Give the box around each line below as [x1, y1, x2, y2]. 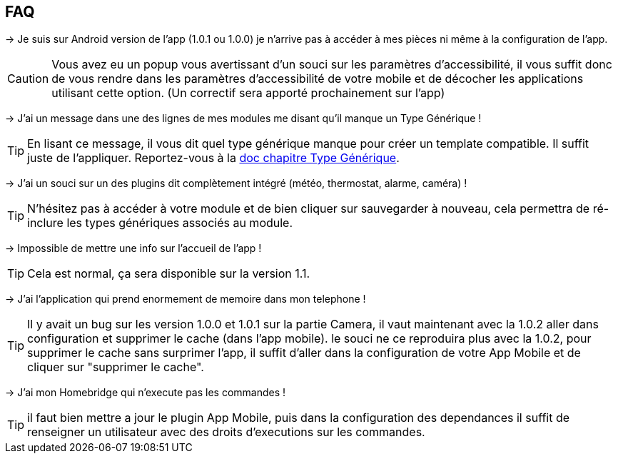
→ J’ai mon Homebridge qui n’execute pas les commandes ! [5, 386, 286, 399]
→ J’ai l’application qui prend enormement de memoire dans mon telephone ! [5, 293, 366, 306]
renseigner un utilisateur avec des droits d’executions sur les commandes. [27, 425, 425, 440]
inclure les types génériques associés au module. [27, 216, 293, 231]
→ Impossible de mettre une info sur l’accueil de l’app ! [5, 242, 262, 255]
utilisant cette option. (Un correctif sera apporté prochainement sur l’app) [51, 86, 445, 101]
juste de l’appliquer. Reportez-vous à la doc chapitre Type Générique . [27, 151, 400, 166]
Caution [7, 71, 49, 86]
